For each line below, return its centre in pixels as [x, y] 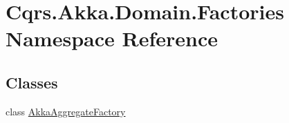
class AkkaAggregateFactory [66, 111]
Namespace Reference [112, 38]
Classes [32, 82]
